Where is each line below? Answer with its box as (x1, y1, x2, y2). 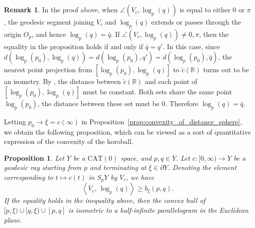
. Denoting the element (168, 162, 237, 172)
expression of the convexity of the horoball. (4, 136, 134, 146)
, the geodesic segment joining (4, 17, 94, 27)
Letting (4, 116, 26, 126)
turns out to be (203, 64, 249, 75)
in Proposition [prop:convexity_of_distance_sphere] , (81, 116, 242, 126)
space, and (120, 152, 152, 163)
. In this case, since (163, 41, 220, 51)
